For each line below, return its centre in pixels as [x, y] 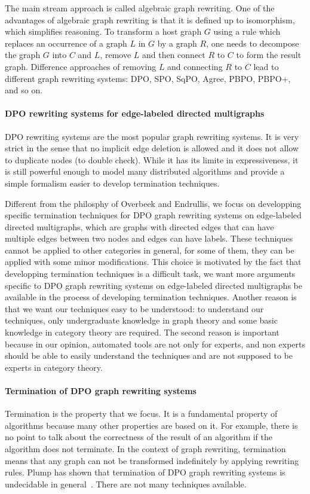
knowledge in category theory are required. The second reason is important [142, 332]
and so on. [24, 90]
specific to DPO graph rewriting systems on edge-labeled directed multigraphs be [154, 285]
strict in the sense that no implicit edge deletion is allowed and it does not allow [152, 148]
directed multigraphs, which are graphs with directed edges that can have [139, 226]
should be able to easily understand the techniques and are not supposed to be [149, 356]
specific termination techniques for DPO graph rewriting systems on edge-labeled [153, 215]
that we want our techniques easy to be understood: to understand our [134, 308]
